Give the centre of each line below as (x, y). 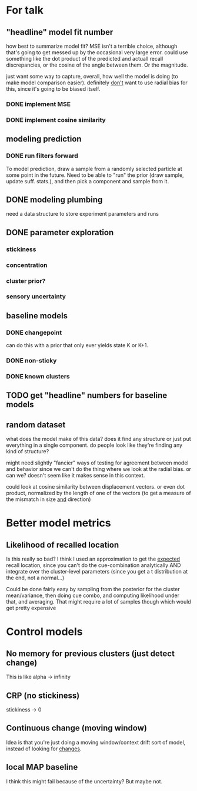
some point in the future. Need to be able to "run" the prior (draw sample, (95, 175)
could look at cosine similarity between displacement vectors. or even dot (96, 487)
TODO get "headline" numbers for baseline (87, 395)
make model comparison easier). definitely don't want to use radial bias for (97, 83)
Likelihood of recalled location (63, 545)
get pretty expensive (31, 608)
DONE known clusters (38, 376)
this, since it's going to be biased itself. (53, 89)
